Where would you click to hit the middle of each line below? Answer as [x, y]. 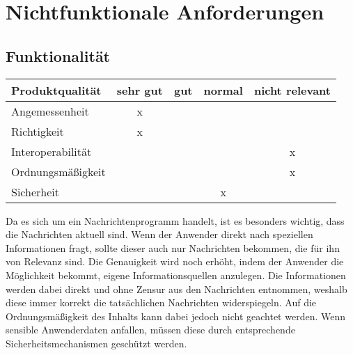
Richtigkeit [38, 131]
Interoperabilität [52, 151]
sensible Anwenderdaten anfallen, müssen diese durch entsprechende [150, 330]
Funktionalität [58, 55]
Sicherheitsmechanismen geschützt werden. [96, 343]
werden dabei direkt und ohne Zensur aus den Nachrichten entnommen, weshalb [176, 289]
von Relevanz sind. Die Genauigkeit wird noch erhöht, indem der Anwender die [175, 261]
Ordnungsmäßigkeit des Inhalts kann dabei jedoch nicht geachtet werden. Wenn [175, 316]
